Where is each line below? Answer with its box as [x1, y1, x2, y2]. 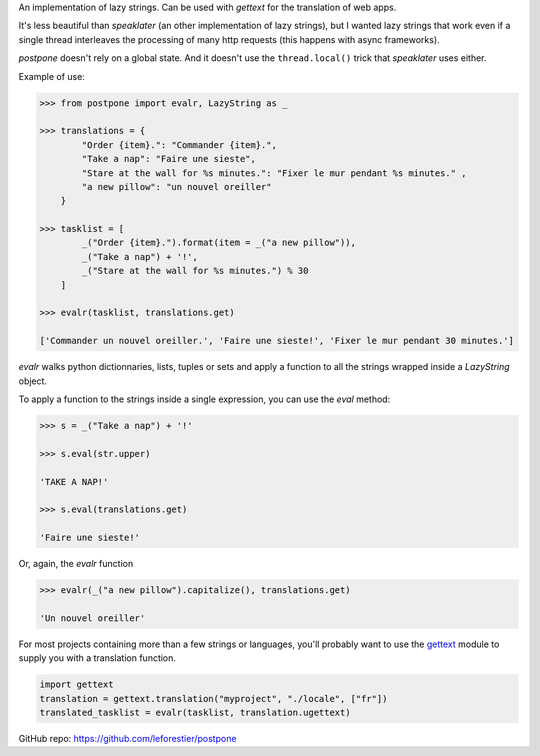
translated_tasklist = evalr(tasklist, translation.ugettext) [39, 706, 351, 718]
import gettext [39, 679, 114, 690]
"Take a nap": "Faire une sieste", [81, 153, 257, 165]
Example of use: [18, 70, 85, 82]
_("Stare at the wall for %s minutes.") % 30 [81, 265, 309, 277]
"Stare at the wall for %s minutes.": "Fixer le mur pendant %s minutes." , [81, 167, 467, 179]
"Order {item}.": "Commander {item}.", [81, 139, 277, 150]
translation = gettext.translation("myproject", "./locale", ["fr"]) [39, 693, 388, 704]
